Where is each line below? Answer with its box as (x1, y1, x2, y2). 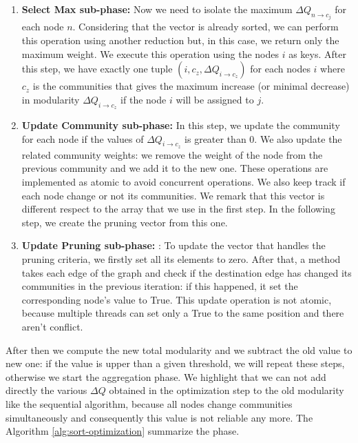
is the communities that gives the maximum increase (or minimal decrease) (32, 79, 350, 93)
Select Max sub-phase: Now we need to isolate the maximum (21, 2, 293, 16)
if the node (120, 92, 167, 106)
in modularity (21, 92, 80, 106)
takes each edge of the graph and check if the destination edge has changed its (21, 265, 352, 279)
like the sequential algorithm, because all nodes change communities (6, 396, 293, 411)
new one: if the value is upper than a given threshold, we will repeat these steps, (6, 356, 345, 371)
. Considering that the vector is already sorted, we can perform (72, 19, 339, 34)
